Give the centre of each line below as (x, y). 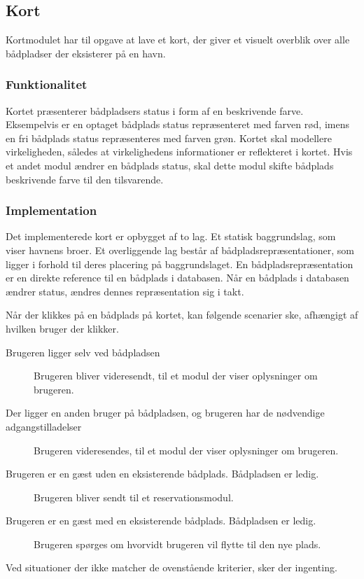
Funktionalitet (47, 84)
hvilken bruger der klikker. (62, 328)
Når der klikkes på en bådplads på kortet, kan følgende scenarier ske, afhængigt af (182, 315)
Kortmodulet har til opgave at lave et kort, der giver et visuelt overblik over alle (178, 40)
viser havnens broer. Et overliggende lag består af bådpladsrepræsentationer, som (180, 250)
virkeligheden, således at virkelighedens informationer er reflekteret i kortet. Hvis (179, 152)
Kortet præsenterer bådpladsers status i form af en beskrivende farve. (155, 110)
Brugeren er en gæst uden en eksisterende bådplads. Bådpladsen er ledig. (162, 474)
